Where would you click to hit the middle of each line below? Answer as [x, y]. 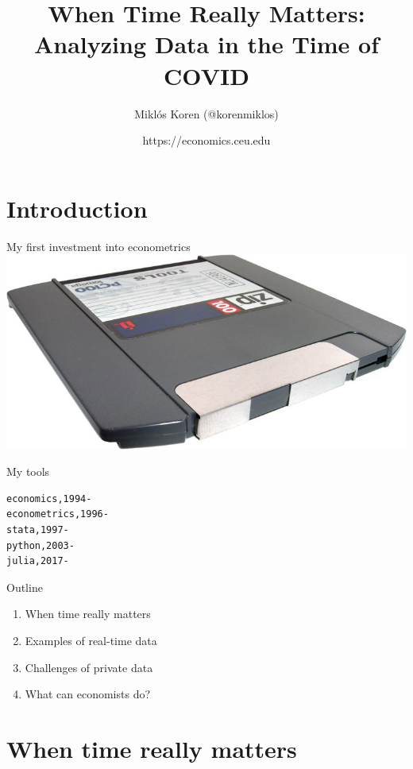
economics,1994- [49, 498]
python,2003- [41, 545]
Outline [25, 587]
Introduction [77, 208]
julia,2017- [38, 561]
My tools [28, 471]
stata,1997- [38, 530]
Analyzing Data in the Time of [206, 44]
